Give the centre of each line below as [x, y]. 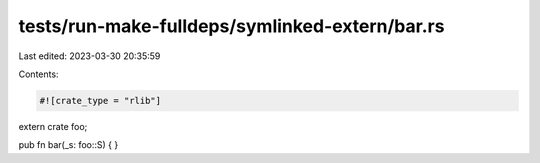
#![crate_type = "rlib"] [100, 100]
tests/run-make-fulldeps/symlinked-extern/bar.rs [231, 26]
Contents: [38, 74]
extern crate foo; [53, 126]
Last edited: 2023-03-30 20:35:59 [89, 56]
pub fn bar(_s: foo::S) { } [68, 145]
